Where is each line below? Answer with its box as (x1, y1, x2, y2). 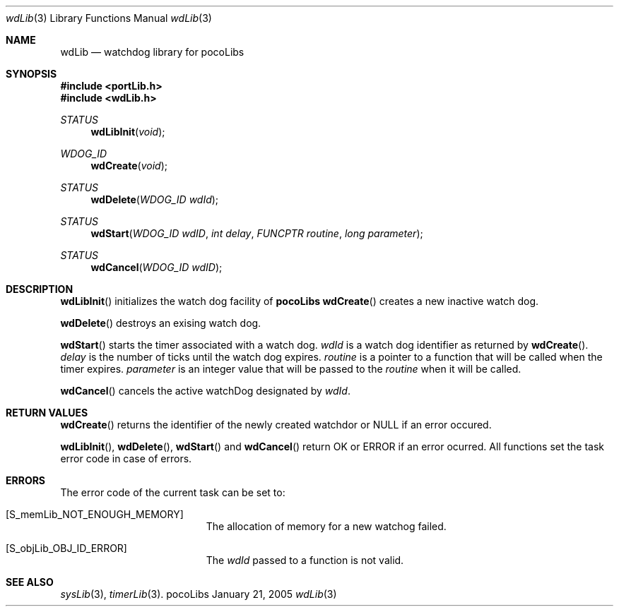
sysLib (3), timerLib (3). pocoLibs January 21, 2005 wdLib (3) (60, 588, 337, 600)
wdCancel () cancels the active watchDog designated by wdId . (60, 385, 350, 397)
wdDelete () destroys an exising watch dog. (60, 317, 261, 329)
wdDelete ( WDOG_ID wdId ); (90, 193, 219, 205)
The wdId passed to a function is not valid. (206, 554, 404, 566)
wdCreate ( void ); (90, 160, 168, 172)
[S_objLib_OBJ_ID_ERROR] (6, 542, 127, 554)
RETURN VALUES (6, 407, 88, 419)
